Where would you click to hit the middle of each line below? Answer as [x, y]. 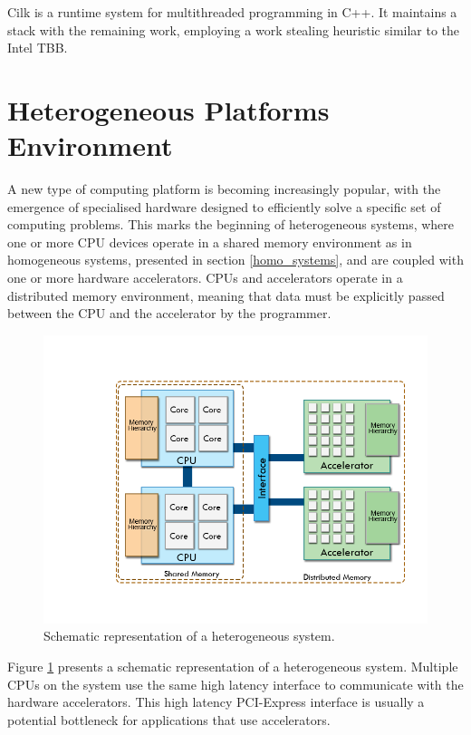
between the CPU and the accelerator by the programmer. [169, 313]
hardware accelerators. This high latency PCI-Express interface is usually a [216, 702]
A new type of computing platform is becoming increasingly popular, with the [224, 189]
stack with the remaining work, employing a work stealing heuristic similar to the [234, 29]
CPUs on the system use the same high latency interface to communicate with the [235, 684]
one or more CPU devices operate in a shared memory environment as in [210, 242]
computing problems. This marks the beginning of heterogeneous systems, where [231, 224]
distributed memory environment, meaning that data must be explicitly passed [226, 295]
